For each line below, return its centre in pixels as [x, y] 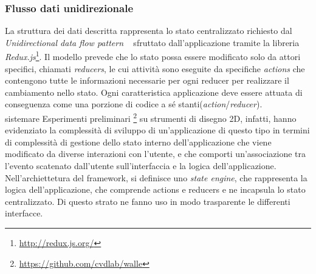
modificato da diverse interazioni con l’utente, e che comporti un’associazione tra [156, 154]
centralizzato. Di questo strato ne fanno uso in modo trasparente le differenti [148, 201]
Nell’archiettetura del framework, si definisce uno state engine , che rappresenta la [156, 177]
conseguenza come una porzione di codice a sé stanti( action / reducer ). [134, 104]
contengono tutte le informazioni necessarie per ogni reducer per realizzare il [147, 80]
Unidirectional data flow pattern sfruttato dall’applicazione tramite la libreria [152, 42]
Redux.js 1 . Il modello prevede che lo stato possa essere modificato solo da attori [153, 56]
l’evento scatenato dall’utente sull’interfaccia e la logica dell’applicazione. [141, 166]
